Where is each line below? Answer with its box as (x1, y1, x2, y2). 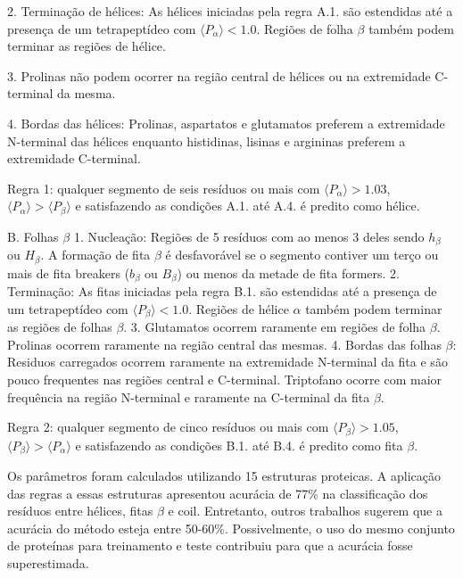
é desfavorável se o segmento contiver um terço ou (165, 245, 439, 264)
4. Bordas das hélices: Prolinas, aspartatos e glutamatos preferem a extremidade (7, 113, 445, 132)
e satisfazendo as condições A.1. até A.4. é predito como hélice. (75, 196, 420, 215)
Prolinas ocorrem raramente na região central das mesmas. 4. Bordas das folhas (7, 334, 442, 353)
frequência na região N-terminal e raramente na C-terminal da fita (7, 387, 370, 406)
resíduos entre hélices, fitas (7, 501, 153, 520)
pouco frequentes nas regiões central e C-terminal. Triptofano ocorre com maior (7, 369, 442, 388)
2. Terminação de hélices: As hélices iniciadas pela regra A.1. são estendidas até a (7, 2, 453, 20)
